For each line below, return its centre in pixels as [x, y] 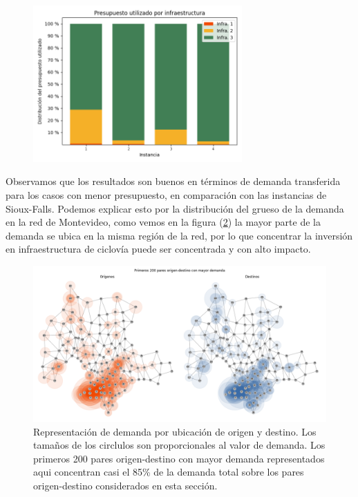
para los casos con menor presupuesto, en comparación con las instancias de [166, 194]
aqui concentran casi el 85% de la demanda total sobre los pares [169, 472]
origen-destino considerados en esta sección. [125, 485]
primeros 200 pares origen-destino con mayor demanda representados [179, 458]
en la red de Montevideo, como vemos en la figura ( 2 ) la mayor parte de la [163, 222]
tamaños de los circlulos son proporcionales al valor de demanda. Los [179, 445]
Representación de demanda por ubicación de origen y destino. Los [175, 431]
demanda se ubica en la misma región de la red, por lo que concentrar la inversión [179, 235]
